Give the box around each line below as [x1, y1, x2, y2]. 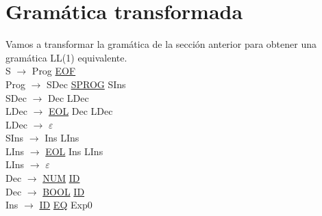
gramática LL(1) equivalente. [5, 50, 127, 64]
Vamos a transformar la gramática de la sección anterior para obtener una [5, 37, 317, 51]
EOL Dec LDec [48, 104, 113, 118]
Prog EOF [32, 64, 76, 78]
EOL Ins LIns [45, 144, 103, 158]
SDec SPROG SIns [47, 77, 126, 91]
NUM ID [42, 171, 80, 185]
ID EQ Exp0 [39, 198, 92, 212]
